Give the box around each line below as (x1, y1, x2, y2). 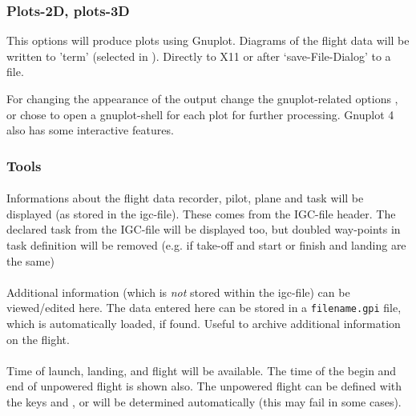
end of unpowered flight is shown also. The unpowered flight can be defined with (6, 378, 402, 394)
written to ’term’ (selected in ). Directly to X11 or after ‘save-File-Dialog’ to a (6, 47, 391, 64)
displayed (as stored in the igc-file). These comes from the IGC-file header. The (6, 205, 396, 222)
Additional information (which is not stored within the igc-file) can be (6, 283, 350, 300)
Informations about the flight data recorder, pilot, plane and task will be (6, 190, 364, 206)
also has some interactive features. (6, 122, 174, 138)
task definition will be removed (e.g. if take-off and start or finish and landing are (6, 237, 406, 253)
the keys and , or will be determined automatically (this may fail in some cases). (6, 394, 402, 410)
